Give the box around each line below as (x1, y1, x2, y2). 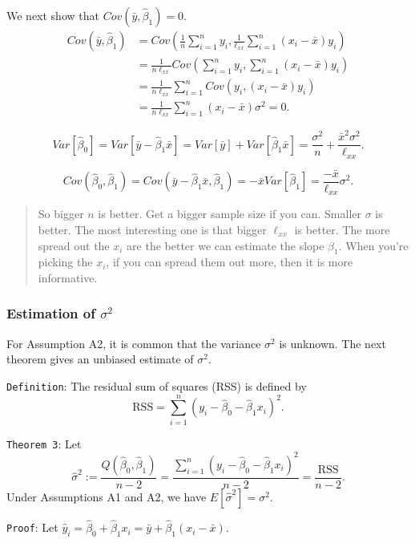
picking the (38, 253, 93, 270)
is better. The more (294, 221, 390, 237)
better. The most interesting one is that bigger (38, 221, 267, 237)
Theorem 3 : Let (6, 435, 82, 452)
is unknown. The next (279, 334, 386, 351)
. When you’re (338, 237, 409, 253)
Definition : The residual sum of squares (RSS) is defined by (6, 377, 307, 394)
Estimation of (6, 303, 95, 323)
